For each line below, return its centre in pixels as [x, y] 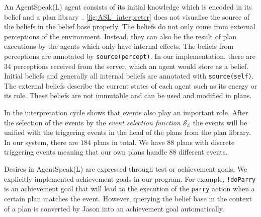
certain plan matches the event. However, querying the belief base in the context [128, 198]
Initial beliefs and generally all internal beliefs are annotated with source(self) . [129, 76]
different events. [203, 152]
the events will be [220, 122]
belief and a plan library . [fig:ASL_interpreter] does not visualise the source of [127, 16]
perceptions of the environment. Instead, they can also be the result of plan [120, 36]
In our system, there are [41, 142]
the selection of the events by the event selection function [92, 122]
